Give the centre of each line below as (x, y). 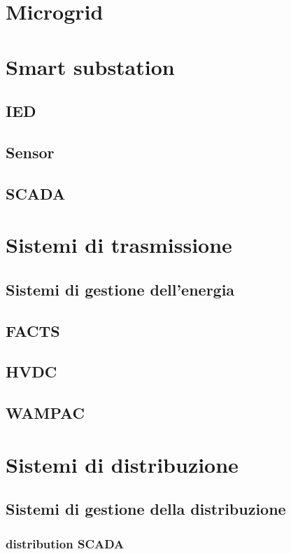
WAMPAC (45, 413)
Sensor (30, 152)
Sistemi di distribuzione (122, 464)
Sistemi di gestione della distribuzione (146, 509)
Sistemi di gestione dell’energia (120, 289)
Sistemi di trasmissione (119, 245)
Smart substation (90, 66)
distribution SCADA (65, 543)
